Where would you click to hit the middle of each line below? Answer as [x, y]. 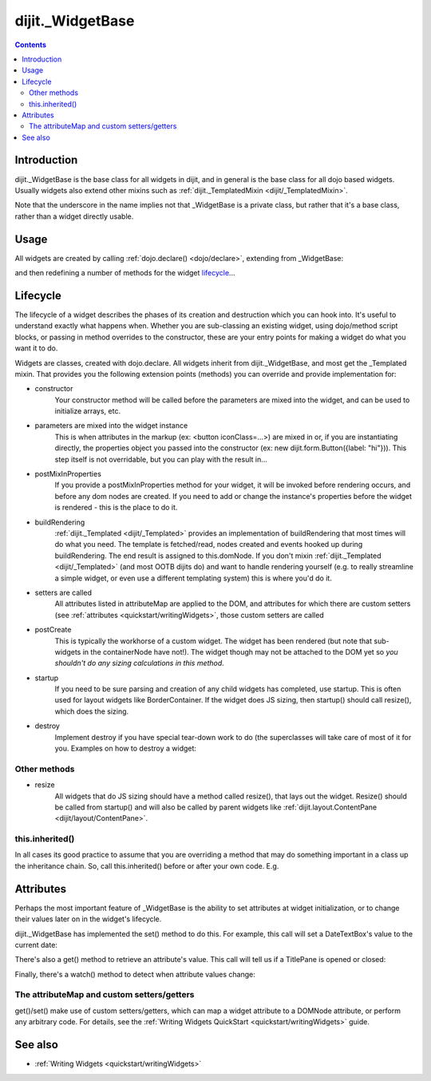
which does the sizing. [92, 711]
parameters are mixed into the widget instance [111, 426]
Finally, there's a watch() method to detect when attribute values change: [135, 974]
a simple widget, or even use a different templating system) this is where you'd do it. [194, 578]
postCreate [53, 630]
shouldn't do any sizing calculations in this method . [140, 663]
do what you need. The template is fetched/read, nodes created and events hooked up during [209, 544]
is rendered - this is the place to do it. [116, 508]
